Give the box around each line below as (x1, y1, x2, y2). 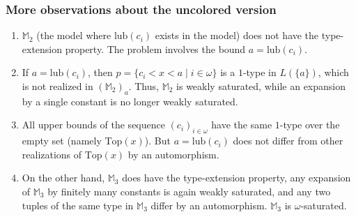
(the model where (36, 28, 111, 43)
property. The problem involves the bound (65, 41, 246, 56)
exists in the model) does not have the (155, 28, 319, 43)
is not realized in (22, 79, 93, 93)
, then (88, 65, 113, 80)
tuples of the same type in (22, 197, 134, 212)
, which (318, 65, 349, 80)
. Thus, (128, 79, 159, 93)
